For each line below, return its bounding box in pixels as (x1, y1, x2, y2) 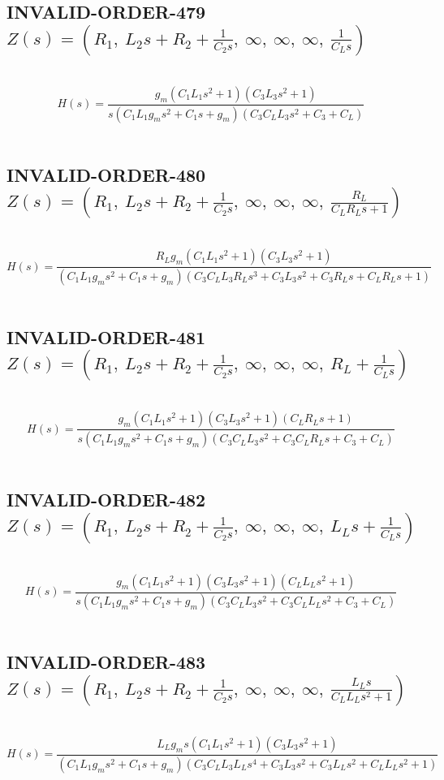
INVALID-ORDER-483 (6, 649, 206, 674)
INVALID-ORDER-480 (6, 162, 206, 187)
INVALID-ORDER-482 (6, 487, 206, 512)
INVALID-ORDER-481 (6, 324, 206, 349)
